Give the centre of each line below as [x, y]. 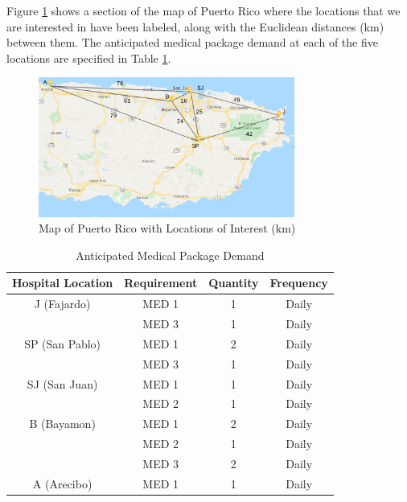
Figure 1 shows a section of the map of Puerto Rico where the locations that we [203, 10]
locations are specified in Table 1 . [89, 58]
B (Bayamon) [62, 424]
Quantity [234, 283]
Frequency [299, 283]
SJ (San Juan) [62, 383]
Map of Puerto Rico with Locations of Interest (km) [167, 228]
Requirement [161, 283]
